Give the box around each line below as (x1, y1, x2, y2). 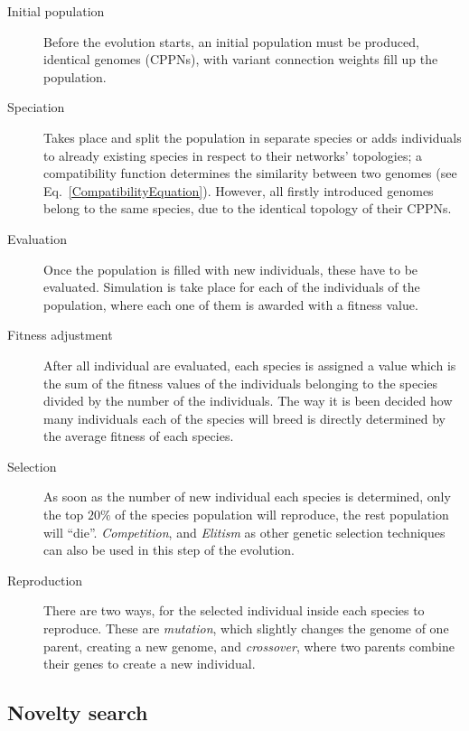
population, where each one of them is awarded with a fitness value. (43, 295, 418, 314)
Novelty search (7, 698, 148, 726)
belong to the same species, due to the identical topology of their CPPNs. (43, 199, 452, 218)
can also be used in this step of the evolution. (43, 540, 295, 559)
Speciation (7, 98, 65, 117)
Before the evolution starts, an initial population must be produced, (43, 32, 419, 51)
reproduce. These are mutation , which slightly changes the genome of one (43, 619, 449, 638)
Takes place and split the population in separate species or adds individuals (43, 127, 462, 146)
